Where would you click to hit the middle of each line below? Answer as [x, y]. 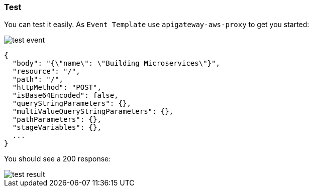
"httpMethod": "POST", [57, 87]
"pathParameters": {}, [57, 120]
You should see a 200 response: [58, 159]
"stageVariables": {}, [57, 128]
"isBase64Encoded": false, [65, 95]
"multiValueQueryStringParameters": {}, [93, 112]
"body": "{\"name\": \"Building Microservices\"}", [116, 63]
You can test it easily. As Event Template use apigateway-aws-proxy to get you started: [157, 25]
